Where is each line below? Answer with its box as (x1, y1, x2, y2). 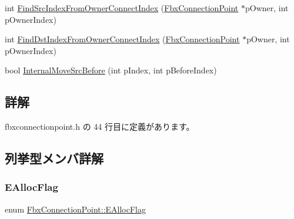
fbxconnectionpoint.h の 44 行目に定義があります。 (5, 120, 195, 133)
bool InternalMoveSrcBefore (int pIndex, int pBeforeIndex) (5, 64, 217, 76)
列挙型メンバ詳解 (5, 149, 103, 167)
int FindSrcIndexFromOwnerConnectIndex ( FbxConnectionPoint (5, 2, 239, 14)
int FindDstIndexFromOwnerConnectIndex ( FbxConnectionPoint (5, 33, 240, 45)
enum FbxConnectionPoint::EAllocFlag (5, 203, 146, 215)
